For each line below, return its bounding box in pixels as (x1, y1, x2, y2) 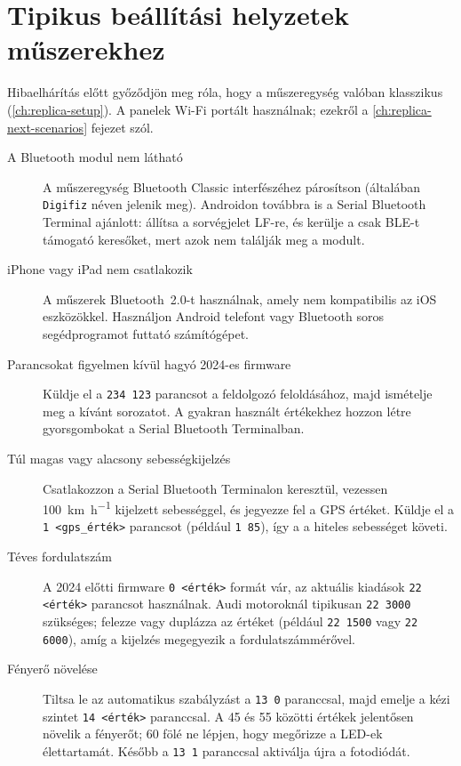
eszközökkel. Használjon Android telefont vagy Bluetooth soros (43, 307, 385, 326)
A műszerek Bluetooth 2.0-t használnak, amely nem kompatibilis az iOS (43, 289, 437, 308)
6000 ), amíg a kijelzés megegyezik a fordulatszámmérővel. (43, 629, 355, 648)
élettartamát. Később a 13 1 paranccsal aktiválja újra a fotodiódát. (43, 741, 410, 760)
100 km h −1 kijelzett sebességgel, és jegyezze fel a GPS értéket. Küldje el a (43, 497, 455, 518)
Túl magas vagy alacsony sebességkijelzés (7, 448, 231, 467)
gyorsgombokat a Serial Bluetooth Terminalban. (43, 419, 305, 438)
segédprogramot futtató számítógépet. (43, 324, 250, 343)
